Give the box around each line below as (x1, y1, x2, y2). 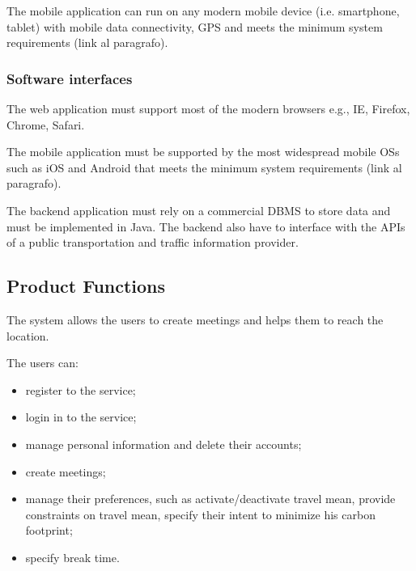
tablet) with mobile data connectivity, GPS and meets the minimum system (6, 18, 383, 35)
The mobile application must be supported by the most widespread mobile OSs (6, 143, 400, 160)
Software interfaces (6, 68, 133, 88)
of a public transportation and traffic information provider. (6, 234, 299, 251)
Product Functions (6, 273, 166, 298)
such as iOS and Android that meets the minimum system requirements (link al (6, 159, 402, 176)
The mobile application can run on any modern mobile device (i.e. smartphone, (6, 2, 400, 19)
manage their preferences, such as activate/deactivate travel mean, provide (25, 490, 396, 507)
